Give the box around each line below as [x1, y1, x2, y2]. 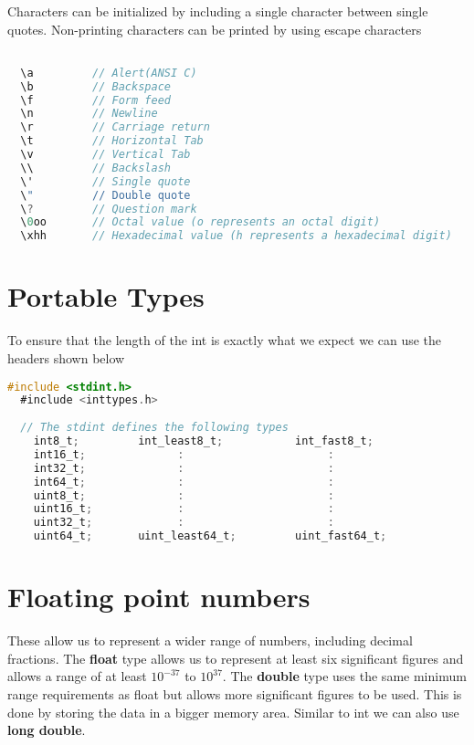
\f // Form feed [20, 93, 171, 107]
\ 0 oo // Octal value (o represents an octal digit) [20, 215, 381, 229]
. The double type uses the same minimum [222, 666, 467, 686]
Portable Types [7, 278, 205, 315]
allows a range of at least [7, 666, 147, 686]
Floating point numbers [7, 578, 311, 615]
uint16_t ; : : [33, 502, 334, 516]
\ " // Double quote [20, 188, 191, 202]
